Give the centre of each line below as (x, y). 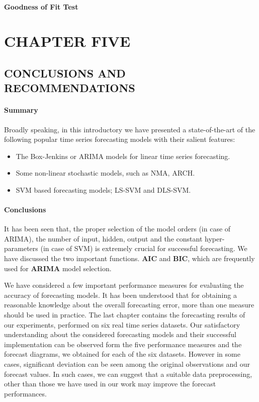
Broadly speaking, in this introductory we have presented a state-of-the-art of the (130, 129)
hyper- (214, 238)
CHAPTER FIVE (67, 41)
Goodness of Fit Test (41, 6)
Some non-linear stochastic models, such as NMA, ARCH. (105, 173)
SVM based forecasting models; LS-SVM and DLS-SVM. (103, 189)
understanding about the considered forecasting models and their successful (120, 334)
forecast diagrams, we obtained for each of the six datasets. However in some (122, 354)
